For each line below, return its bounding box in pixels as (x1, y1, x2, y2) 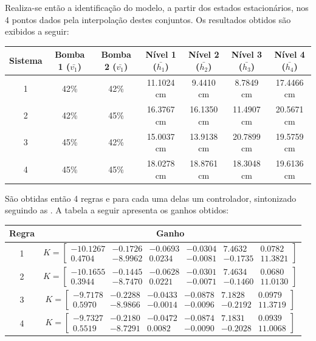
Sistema (9, 54, 43, 67)
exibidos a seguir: (5, 25, 69, 38)
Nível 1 (145, 48, 176, 61)
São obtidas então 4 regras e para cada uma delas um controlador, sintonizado (5, 191, 297, 204)
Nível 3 (231, 48, 263, 61)
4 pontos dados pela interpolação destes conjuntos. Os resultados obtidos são (5, 13, 291, 26)
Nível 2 (188, 48, 219, 61)
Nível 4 (274, 48, 305, 61)
